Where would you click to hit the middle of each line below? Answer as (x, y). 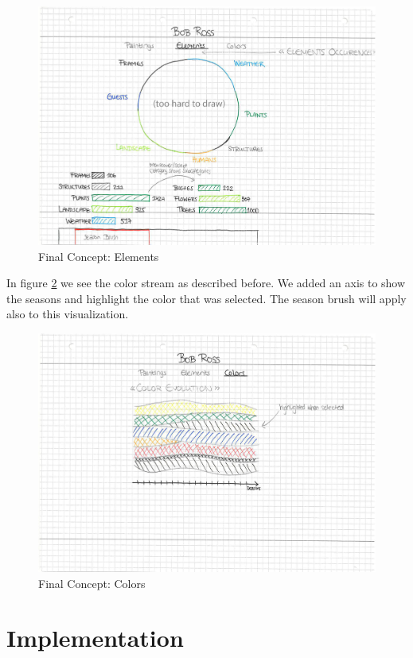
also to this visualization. (68, 314)
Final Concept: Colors (92, 583)
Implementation (95, 638)
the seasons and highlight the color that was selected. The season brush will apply (206, 298)
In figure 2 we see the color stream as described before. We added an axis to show (206, 283)
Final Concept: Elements (99, 256)
